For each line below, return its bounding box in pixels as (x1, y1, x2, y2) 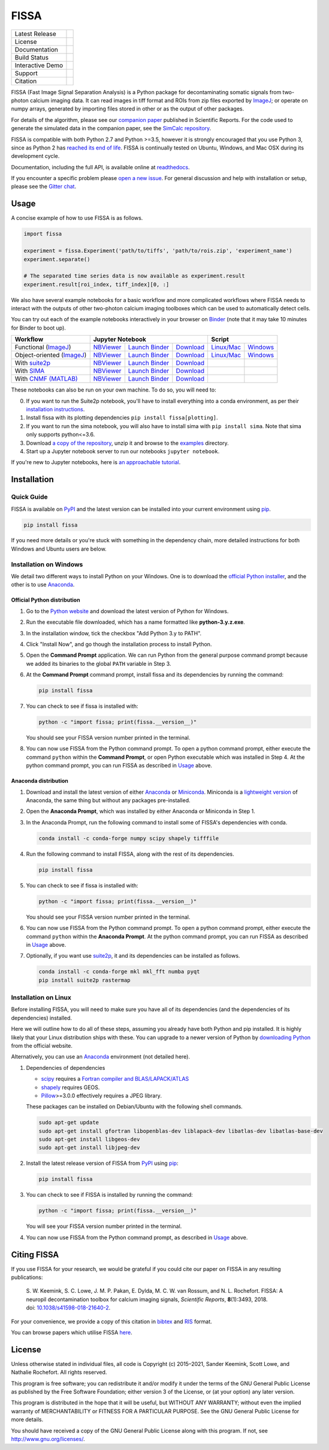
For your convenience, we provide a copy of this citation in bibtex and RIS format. (11, 1318, 212, 1325)
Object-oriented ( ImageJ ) (14, 351, 87, 360)
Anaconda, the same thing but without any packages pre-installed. (26, 797, 191, 804)
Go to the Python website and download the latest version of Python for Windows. (26, 607, 229, 615)
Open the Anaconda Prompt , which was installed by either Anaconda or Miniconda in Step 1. (26, 808, 255, 815)
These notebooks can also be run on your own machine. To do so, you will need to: (11, 386, 216, 393)
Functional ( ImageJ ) (14, 343, 71, 351)
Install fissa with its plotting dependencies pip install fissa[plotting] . (26, 414, 218, 421)
